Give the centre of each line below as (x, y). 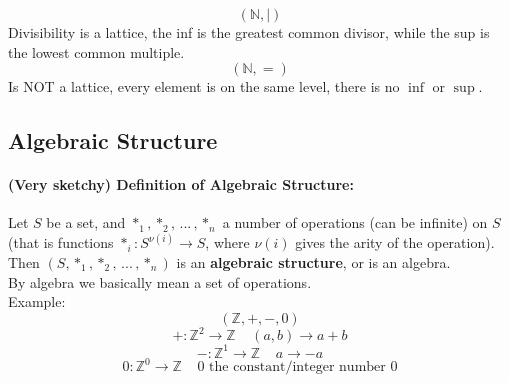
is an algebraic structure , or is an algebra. (313, 261)
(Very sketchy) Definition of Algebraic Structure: (181, 184)
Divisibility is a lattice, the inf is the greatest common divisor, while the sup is (249, 32)
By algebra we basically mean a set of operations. (160, 281)
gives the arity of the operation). (395, 242)
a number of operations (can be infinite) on (355, 222)
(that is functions (61, 242)
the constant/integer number (297, 367)
